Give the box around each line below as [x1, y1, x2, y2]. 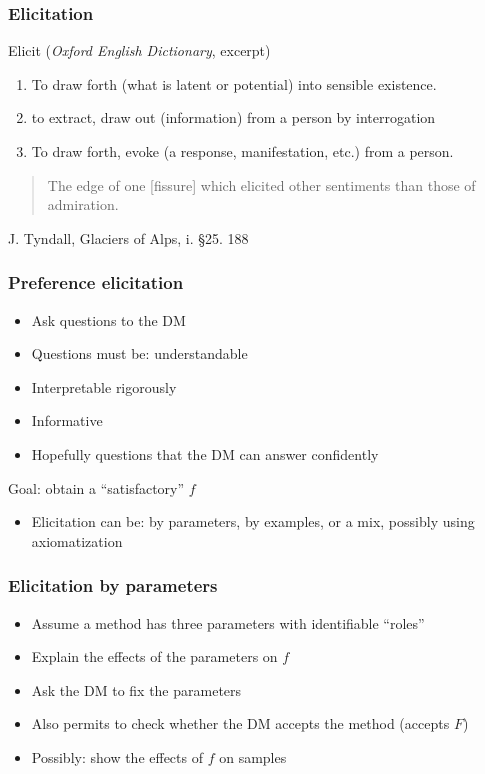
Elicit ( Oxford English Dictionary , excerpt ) [8, 40, 271, 61]
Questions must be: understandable [31, 343, 248, 364]
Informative [31, 410, 103, 431]
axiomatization [31, 530, 123, 551]
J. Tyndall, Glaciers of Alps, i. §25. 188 [8, 227, 249, 248]
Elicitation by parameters [8, 573, 218, 598]
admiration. [47, 194, 119, 215]
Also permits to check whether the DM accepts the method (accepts [31, 713, 450, 734]
